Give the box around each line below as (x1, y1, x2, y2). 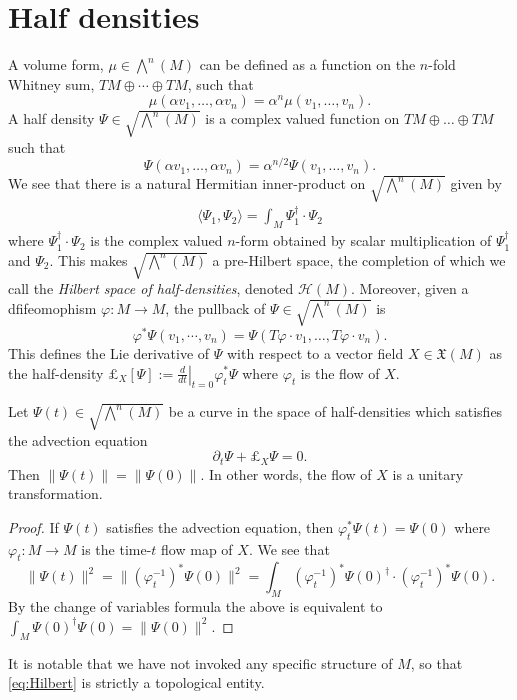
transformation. (8, 483, 103, 504)
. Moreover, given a (351, 278, 469, 299)
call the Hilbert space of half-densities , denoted (8, 278, 294, 299)
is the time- (81, 538, 152, 559)
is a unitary (392, 463, 464, 484)
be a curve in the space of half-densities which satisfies (168, 401, 503, 422)
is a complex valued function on (205, 108, 400, 129)
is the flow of (300, 362, 380, 383)
